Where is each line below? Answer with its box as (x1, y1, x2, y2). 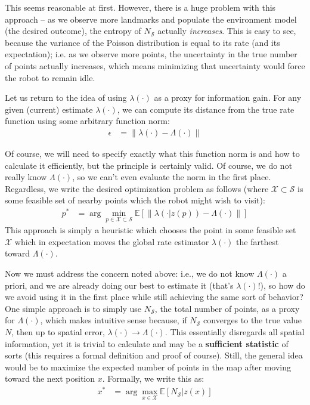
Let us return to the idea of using (5, 91, 127, 104)
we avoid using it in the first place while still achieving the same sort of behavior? (5, 290, 303, 303)
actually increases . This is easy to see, (157, 24, 296, 37)
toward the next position (5, 372, 95, 385)
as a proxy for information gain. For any (154, 91, 302, 104)
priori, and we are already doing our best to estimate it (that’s (5, 279, 234, 291)
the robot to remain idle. (5, 71, 95, 84)
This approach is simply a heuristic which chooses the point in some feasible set (5, 224, 296, 236)
